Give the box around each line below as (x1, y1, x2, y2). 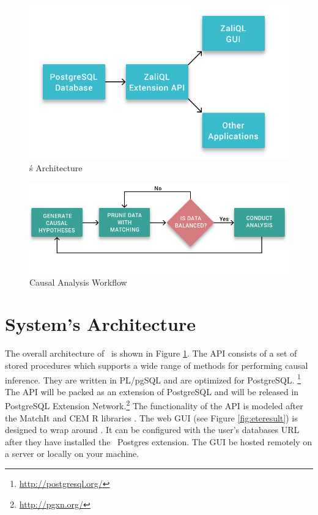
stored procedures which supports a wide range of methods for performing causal (5, 358, 308, 371)
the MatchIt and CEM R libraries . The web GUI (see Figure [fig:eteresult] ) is (5, 411, 298, 424)
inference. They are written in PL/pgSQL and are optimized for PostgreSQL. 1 (5, 371, 301, 386)
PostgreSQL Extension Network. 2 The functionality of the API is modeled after (5, 398, 303, 412)
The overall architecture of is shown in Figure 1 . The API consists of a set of (5, 347, 297, 360)
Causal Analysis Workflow (29, 275, 127, 288)
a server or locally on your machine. (5, 447, 139, 460)
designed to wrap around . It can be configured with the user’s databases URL (5, 423, 300, 436)
